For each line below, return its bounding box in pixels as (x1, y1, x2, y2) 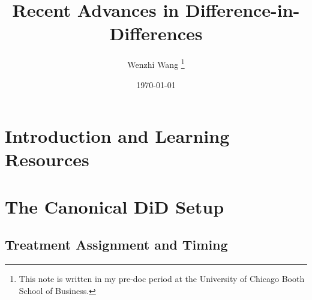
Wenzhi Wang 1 (127, 56, 185, 70)
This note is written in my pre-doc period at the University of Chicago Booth (19, 272, 305, 285)
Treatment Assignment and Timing (5, 235, 228, 254)
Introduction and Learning (5, 124, 230, 148)
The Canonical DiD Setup (5, 194, 224, 218)
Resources (5, 147, 89, 172)
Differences (109, 21, 203, 46)
